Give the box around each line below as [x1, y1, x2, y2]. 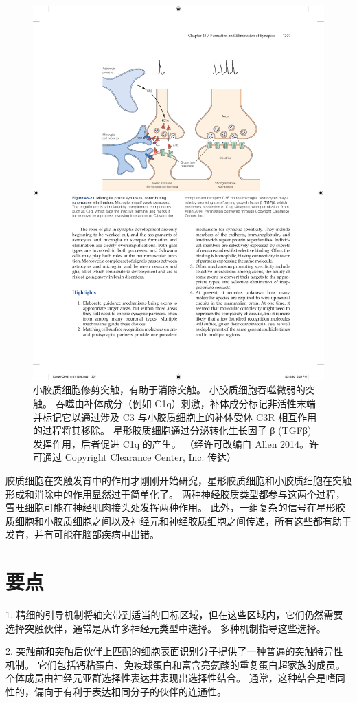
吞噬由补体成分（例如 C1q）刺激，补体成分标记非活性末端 [55, 396, 316, 410]
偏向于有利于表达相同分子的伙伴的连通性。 [34, 684, 227, 698]
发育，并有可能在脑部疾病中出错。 [5, 527, 159, 541]
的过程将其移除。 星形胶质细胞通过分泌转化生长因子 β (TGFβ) [33, 423, 312, 437]
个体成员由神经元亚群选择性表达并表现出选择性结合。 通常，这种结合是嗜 [5, 671, 336, 685]
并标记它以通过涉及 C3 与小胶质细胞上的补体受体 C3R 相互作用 [33, 409, 317, 424]
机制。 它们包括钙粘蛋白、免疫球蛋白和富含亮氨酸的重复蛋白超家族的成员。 [5, 657, 345, 671]
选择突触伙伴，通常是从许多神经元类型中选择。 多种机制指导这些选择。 [5, 620, 326, 635]
